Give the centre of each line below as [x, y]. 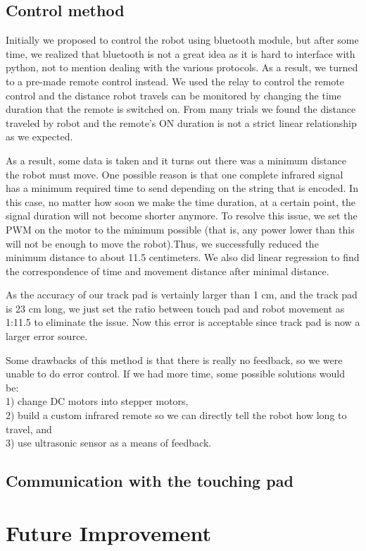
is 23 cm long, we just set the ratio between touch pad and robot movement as [175, 308]
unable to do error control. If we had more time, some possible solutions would [176, 374]
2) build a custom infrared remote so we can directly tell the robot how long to [176, 415]
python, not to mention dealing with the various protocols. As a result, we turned [182, 67]
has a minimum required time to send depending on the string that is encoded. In [182, 188]
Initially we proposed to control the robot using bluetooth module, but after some [182, 40]
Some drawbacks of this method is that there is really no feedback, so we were [174, 359]
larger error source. [47, 336]
